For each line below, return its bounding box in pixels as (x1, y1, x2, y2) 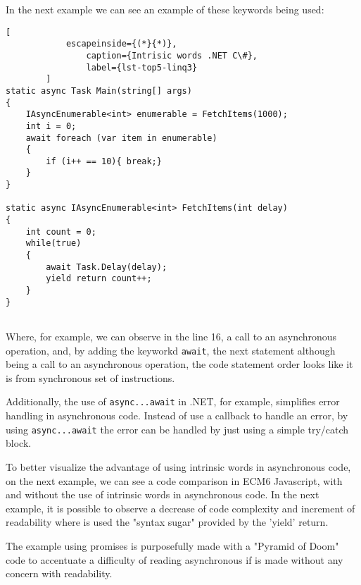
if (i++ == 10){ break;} (46, 156, 162, 166)
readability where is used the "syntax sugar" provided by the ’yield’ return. (6, 515, 329, 529)
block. (6, 436, 32, 450)
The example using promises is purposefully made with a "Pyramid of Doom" (6, 538, 339, 553)
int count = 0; (25, 226, 96, 237)
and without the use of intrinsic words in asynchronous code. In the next (6, 487, 319, 502)
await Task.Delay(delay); (46, 261, 167, 272)
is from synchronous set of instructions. (6, 370, 175, 385)
